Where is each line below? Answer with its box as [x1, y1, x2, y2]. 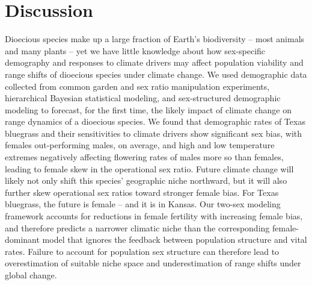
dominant [5, 233, 40, 246]
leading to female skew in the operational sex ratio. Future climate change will [5, 162, 294, 175]
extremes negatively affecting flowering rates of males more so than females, [5, 151, 284, 163]
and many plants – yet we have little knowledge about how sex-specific [5, 44, 266, 57]
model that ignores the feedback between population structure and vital [42, 233, 307, 246]
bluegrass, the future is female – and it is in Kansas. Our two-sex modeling [5, 198, 281, 210]
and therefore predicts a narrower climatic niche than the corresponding [5, 221, 270, 234]
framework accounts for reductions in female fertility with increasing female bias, [5, 210, 303, 222]
